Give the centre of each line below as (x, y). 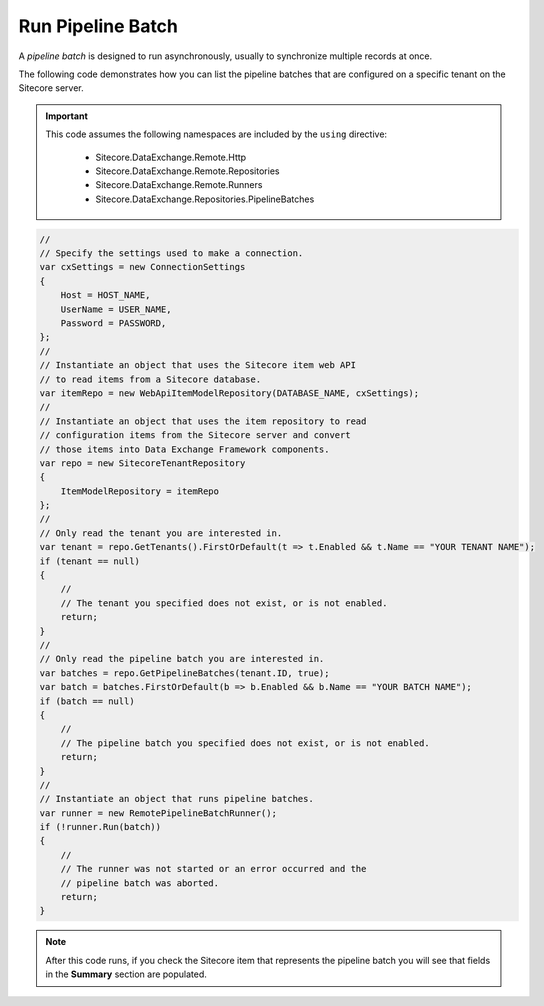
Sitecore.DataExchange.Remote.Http (171, 157)
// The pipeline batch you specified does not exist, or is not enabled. (245, 743)
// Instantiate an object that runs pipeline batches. (176, 799)
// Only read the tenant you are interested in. (161, 533)
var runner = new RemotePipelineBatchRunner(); (158, 813)
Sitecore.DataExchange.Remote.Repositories (187, 171)
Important (67, 116)
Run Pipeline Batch (98, 26)
